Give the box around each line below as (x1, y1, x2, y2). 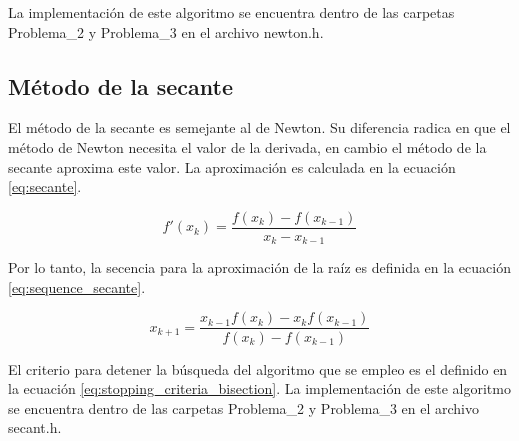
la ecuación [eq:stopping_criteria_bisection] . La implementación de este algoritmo (8, 378, 511, 399)
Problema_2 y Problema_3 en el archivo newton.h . (8, 21, 324, 42)
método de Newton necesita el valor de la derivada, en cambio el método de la (8, 136, 487, 157)
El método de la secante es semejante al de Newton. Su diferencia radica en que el (8, 117, 511, 138)
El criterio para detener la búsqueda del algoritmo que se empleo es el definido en (8, 358, 508, 379)
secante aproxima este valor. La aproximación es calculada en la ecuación (8, 156, 456, 177)
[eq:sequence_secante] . (8, 276, 146, 297)
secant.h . (8, 417, 62, 438)
